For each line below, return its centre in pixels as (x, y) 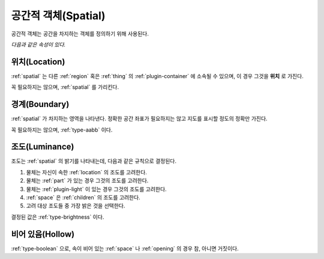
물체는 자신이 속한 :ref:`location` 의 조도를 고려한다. (86, 172)
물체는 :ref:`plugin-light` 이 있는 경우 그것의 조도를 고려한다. (97, 189)
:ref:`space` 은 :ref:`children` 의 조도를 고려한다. (83, 197)
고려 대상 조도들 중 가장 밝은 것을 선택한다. (76, 206)
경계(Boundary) (40, 104)
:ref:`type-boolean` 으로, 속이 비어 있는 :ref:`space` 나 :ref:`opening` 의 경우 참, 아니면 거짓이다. (125, 248)
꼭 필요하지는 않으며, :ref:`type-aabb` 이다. (62, 130)
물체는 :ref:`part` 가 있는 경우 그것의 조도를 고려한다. (87, 181)
